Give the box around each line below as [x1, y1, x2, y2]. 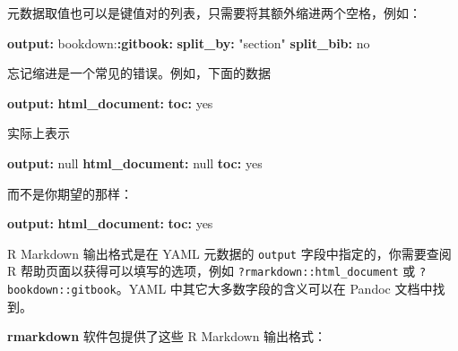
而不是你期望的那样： [7, 184, 133, 202]
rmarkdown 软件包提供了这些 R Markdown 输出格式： [7, 327, 327, 346]
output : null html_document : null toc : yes [7, 153, 263, 172]
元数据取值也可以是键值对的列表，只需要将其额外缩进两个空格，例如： [7, 4, 421, 21]
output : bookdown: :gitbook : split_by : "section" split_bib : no [7, 33, 370, 52]
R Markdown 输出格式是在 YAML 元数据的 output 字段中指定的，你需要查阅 [7, 244, 452, 262]
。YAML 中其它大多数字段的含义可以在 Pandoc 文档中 [116, 279, 433, 298]
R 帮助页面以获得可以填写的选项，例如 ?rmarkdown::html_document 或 [7, 261, 416, 280]
